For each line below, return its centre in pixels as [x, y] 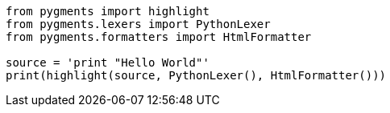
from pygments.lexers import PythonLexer [138, 24]
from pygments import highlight [108, 11]
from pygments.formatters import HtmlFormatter [159, 37]
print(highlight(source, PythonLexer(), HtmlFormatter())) [196, 75]
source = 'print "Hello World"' [108, 63]
